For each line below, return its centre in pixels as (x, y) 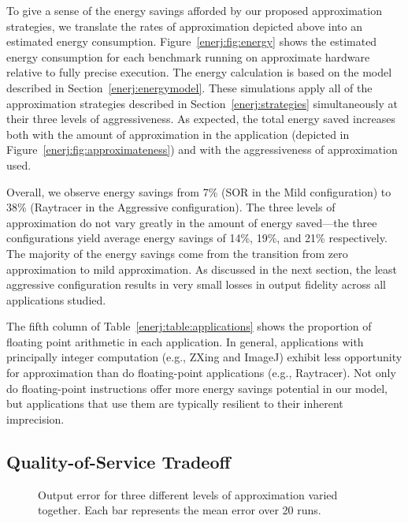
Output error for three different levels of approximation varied (188, 494)
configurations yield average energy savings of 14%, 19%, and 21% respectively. (197, 238)
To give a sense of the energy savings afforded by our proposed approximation (194, 10)
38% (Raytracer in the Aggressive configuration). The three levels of (171, 207)
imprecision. (35, 418)
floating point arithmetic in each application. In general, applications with (185, 341)
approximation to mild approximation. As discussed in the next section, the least (202, 269)
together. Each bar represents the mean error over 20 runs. (180, 510)
